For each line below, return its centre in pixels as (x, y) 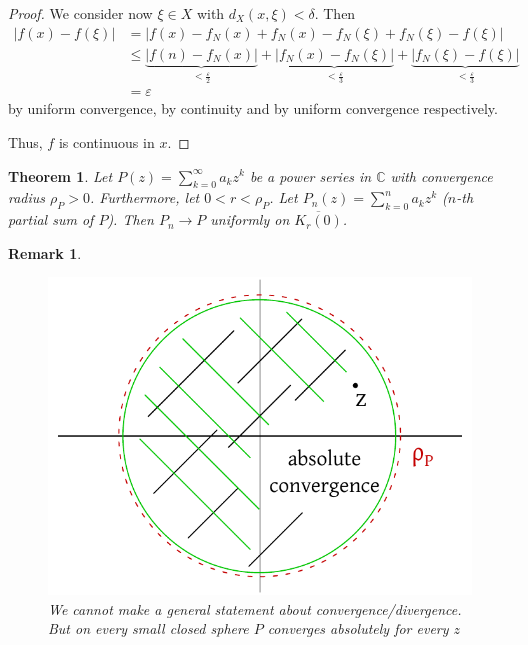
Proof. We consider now (80, 13)
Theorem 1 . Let (60, 175)
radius (27, 197)
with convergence (441, 175)
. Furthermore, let (145, 197)
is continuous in (106, 141)
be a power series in (310, 175)
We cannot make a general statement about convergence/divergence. (255, 608)
